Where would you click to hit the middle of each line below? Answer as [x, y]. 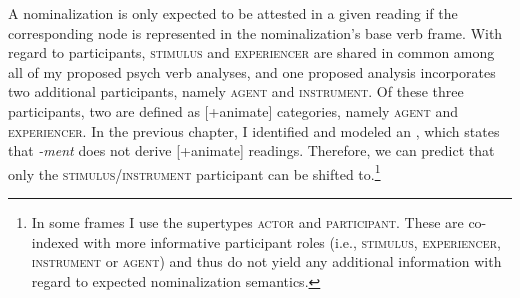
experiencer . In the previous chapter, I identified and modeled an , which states [254, 130]
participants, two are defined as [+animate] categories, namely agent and [233, 110]
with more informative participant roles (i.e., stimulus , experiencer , [292, 241]
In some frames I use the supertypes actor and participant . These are [247, 222]
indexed [55, 241]
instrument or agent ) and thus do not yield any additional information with [266, 261]
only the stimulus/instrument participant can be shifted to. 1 [194, 172]
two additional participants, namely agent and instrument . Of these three [236, 91]
